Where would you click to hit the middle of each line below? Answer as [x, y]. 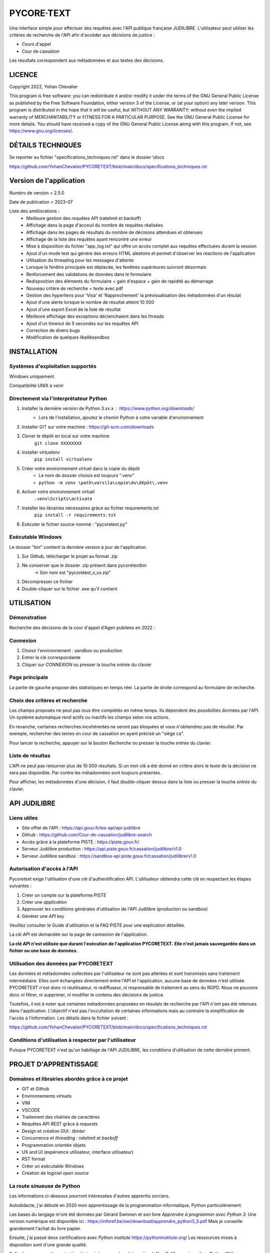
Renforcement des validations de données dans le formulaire [89, 274]
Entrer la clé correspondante [51, 658]
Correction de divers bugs [53, 330]
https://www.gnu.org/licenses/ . [41, 131]
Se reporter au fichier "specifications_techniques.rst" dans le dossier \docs [87, 157]
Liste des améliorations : [34, 211]
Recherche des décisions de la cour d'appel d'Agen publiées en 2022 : [82, 628]
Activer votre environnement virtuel [58, 492]
